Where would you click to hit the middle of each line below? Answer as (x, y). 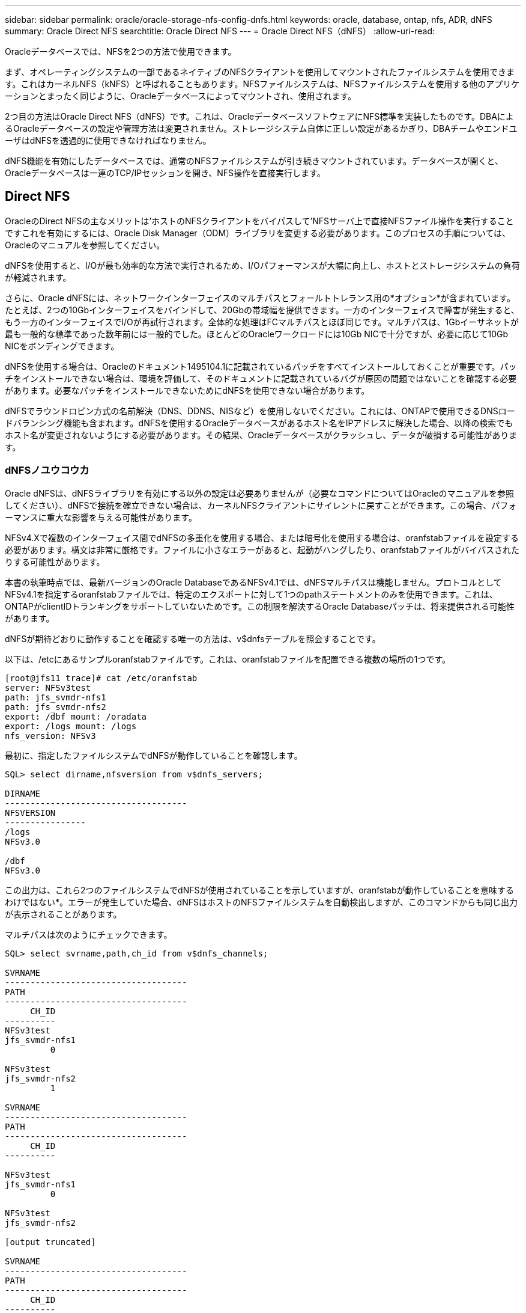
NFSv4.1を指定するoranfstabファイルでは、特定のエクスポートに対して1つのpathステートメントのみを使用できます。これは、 (251, 594)
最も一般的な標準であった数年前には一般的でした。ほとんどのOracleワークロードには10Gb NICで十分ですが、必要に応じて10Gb (257, 334)
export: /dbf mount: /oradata (76, 716)
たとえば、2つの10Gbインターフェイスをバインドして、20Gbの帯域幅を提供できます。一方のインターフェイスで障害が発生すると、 (262, 310)
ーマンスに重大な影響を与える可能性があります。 (101, 517)
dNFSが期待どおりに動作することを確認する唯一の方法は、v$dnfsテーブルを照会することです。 (193, 638)
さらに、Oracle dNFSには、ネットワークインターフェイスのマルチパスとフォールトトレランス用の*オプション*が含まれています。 (260, 298)
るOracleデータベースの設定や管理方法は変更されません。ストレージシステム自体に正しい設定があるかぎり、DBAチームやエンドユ (261, 128)
